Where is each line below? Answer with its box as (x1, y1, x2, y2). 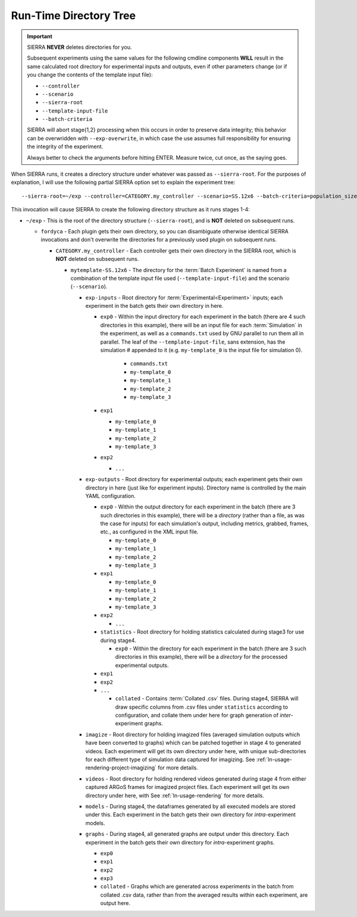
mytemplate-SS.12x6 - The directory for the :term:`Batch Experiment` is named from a (70, 266, 287, 273)
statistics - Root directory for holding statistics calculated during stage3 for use (100, 628, 305, 635)
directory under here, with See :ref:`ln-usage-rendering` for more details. (85, 792, 265, 799)
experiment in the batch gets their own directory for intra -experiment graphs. (85, 838, 275, 846)
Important (27, 33, 53, 40)
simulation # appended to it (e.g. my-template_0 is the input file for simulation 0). (100, 347, 303, 354)
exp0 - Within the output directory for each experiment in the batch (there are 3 (100, 503, 296, 510)
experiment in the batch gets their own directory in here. (85, 302, 224, 310)
